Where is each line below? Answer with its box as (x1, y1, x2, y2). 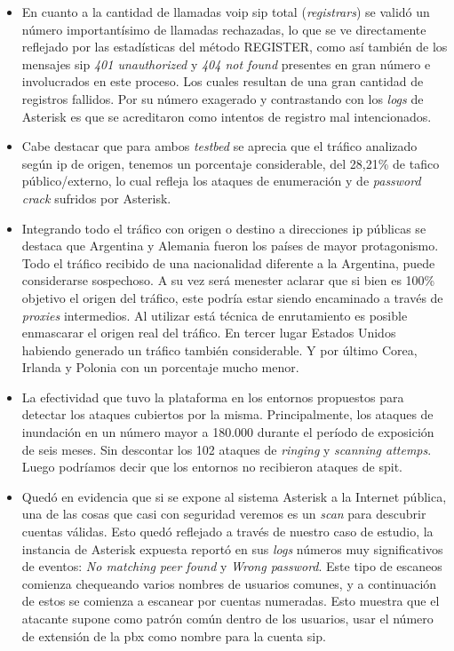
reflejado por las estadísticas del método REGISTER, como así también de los (21, 37, 448, 56)
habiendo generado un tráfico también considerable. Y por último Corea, (21, 340, 418, 359)
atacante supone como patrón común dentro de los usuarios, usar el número (21, 609, 434, 627)
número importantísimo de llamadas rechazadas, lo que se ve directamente (21, 20, 426, 38)
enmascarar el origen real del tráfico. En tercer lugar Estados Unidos (21, 323, 396, 342)
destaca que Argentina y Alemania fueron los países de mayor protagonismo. (21, 236, 439, 255)
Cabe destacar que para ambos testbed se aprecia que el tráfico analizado (21, 137, 418, 155)
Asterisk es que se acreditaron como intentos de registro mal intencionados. (21, 107, 432, 125)
